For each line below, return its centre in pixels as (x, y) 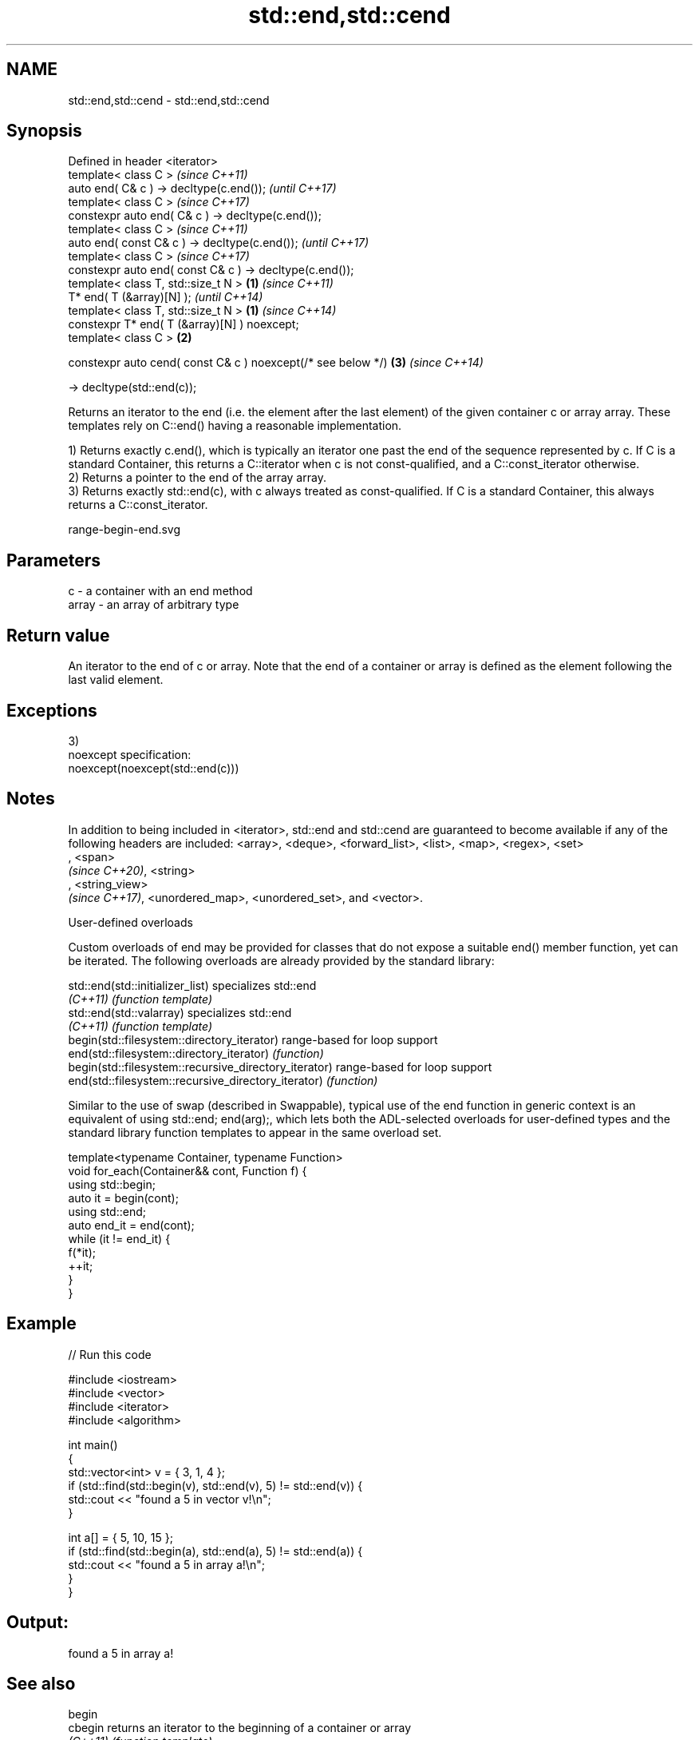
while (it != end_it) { (119, 1238)
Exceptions (52, 710)
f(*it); (82, 1252)
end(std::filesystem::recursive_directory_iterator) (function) (223, 1080)
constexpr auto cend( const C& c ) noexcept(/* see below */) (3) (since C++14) (276, 363)
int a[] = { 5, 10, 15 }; (120, 1537)
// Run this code (110, 1354)
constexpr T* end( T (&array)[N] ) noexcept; (184, 324)
